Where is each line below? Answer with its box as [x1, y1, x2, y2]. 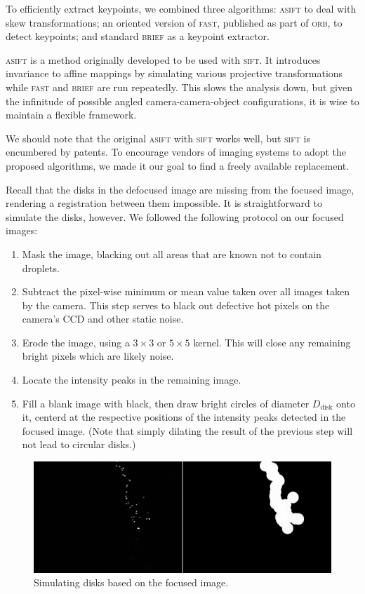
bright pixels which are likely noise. [22, 349, 174, 363]
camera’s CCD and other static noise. [22, 311, 184, 326]
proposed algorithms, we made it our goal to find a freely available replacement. [6, 158, 350, 173]
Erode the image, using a [22, 335, 130, 349]
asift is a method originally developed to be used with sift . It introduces [6, 52, 321, 67]
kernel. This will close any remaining [193, 335, 351, 349]
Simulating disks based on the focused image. [34, 575, 229, 590]
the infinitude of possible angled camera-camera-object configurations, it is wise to [6, 93, 359, 108]
